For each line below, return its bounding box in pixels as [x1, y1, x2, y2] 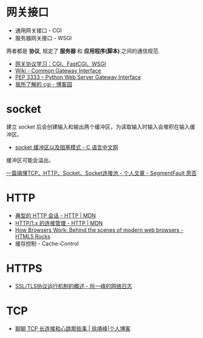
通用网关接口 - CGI [14, 27, 62, 34]
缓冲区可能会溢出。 [6, 156, 54, 164]
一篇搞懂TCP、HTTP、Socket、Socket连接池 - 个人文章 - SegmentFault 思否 [6, 169, 197, 177]
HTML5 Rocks [14, 232, 51, 240]
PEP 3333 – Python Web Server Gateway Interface [14, 73, 141, 81]
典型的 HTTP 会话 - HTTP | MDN [14, 212, 96, 219]
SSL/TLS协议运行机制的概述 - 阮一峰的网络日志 [14, 282, 132, 289]
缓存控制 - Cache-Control [14, 240, 79, 247]
